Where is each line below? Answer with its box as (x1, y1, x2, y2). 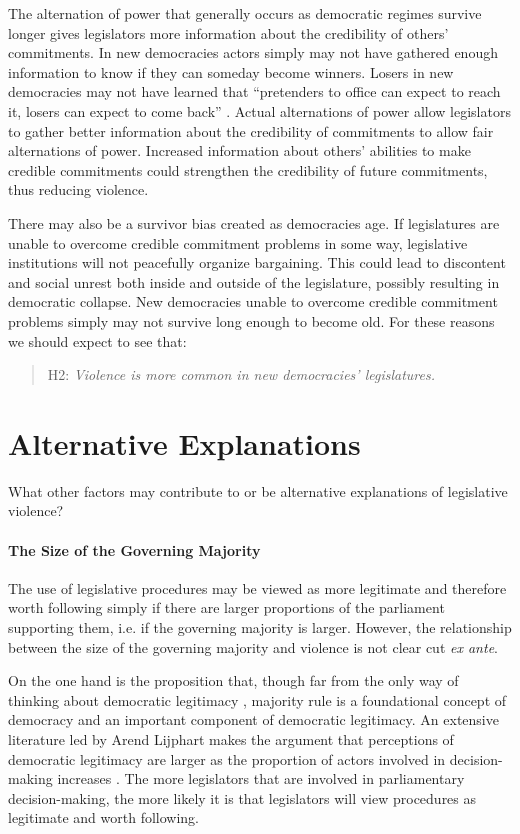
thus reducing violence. (8, 179, 149, 200)
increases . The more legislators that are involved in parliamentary (57, 768, 465, 789)
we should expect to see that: (8, 330, 187, 351)
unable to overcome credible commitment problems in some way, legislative (8, 232, 468, 253)
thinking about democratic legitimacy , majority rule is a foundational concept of (8, 689, 507, 710)
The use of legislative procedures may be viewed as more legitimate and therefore (8, 577, 507, 598)
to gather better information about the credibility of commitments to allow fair (8, 120, 494, 141)
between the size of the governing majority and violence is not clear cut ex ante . (8, 636, 498, 657)
